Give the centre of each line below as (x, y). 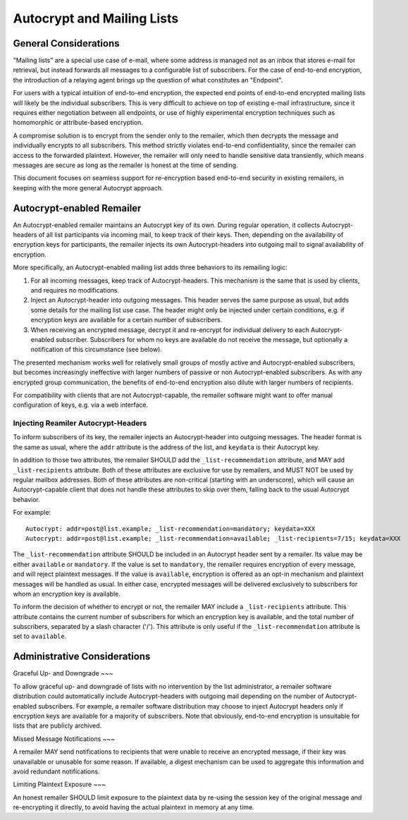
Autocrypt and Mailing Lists (96, 18)
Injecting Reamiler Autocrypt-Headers (80, 423)
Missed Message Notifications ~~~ (64, 739)
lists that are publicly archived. (57, 726)
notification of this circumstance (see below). (96, 350)
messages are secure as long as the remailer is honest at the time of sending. (126, 165)
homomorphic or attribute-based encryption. (78, 123)
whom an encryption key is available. (67, 594)
